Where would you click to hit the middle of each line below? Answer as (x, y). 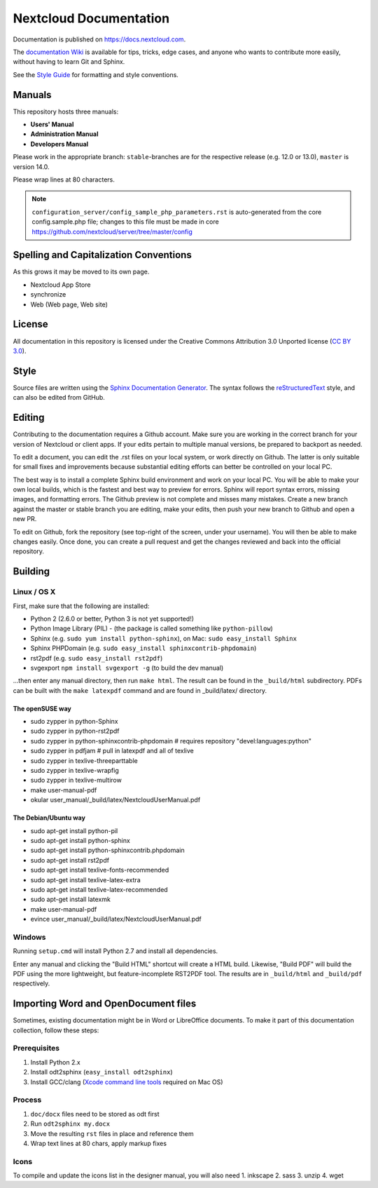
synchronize (48, 295)
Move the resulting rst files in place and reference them (112, 1133)
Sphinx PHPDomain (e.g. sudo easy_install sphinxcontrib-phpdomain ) (143, 648)
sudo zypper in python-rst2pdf (75, 731)
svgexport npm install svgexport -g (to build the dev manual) (127, 668)
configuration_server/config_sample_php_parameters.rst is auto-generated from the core (177, 212)
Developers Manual (59, 144)
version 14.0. (31, 167)
